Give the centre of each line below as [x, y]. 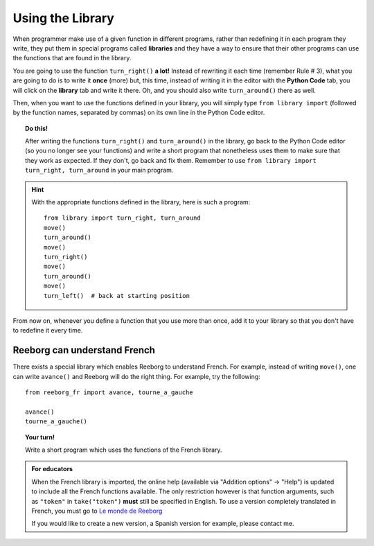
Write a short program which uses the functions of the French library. [124, 450]
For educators [52, 469]
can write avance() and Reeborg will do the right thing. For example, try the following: [137, 376]
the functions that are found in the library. [72, 58]
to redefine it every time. [48, 331]
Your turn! [40, 437]
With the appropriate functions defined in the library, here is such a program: [141, 202]
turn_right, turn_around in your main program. [99, 170]
